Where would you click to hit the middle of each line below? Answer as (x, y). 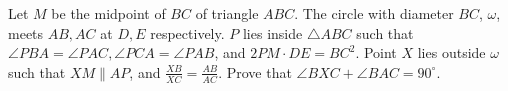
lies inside (272, 32)
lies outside (451, 52)
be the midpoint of (108, 13)
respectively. (187, 32)
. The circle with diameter (374, 13)
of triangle (227, 13)
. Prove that (255, 71)
